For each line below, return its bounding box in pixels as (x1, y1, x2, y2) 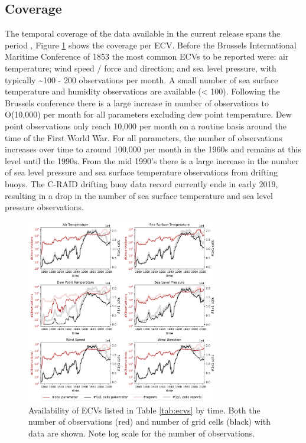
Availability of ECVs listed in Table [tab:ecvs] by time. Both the (28, 403, 261, 416)
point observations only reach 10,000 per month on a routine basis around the (5, 119, 287, 132)
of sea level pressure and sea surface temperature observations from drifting (5, 166, 278, 178)
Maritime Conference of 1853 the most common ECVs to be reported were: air (5, 50, 289, 63)
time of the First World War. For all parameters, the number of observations (5, 131, 282, 144)
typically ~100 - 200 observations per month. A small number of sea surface (5, 73, 278, 86)
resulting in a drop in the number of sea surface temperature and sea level (5, 189, 273, 201)
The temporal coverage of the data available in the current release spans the (5, 27, 281, 40)
